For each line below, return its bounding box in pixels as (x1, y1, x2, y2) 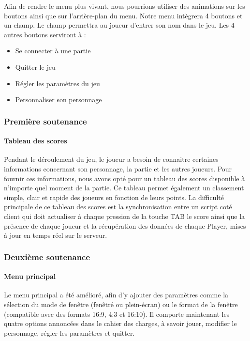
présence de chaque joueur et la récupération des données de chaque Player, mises (4, 220, 246, 231)
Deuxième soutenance (4, 250, 90, 263)
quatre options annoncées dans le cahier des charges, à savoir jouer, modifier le (4, 318, 237, 328)
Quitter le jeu (15, 62, 56, 72)
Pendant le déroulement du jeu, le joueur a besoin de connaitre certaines (4, 154, 219, 164)
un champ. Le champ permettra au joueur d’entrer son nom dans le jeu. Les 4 (4, 20, 235, 30)
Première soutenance (4, 115, 87, 127)
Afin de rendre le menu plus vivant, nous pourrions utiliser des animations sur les (4, 1, 245, 11)
